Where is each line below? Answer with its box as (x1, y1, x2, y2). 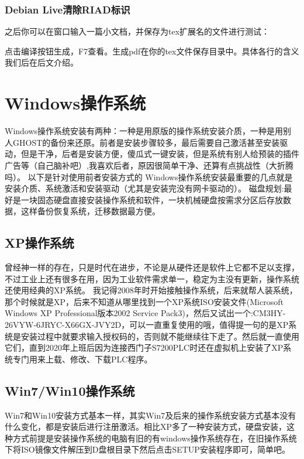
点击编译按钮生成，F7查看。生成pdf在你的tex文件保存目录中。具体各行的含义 (5, 44, 299, 57)
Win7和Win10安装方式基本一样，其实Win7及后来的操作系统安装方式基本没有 (5, 409, 296, 421)
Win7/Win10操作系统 (5, 381, 135, 399)
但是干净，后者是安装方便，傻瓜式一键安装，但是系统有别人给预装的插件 (20, 148, 299, 160)
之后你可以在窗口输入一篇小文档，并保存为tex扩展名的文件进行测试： (5, 25, 270, 37)
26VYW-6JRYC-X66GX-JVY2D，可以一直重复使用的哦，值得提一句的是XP (5, 318, 289, 331)
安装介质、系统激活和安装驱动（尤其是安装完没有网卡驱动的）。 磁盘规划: (5, 182, 284, 194)
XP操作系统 (5, 234, 74, 252)
